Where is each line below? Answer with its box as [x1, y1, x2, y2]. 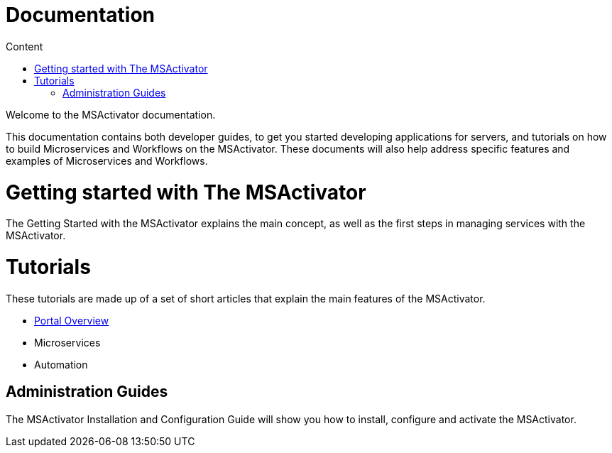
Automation [34, 358, 88, 371]
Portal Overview [34, 314, 109, 327]
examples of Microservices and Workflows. [6, 154, 208, 167]
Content [6, 40, 43, 53]
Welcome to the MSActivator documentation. [6, 108, 216, 121]
